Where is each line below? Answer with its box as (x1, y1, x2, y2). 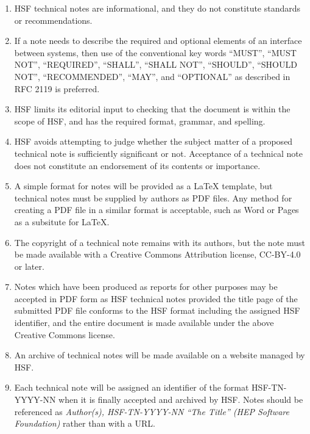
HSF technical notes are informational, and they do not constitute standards (14, 2, 301, 14)
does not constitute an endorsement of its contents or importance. (14, 159, 261, 172)
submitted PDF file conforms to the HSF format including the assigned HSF (14, 304, 300, 317)
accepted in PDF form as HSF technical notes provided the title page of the (14, 292, 298, 305)
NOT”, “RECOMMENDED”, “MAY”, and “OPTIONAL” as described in (14, 70, 291, 82)
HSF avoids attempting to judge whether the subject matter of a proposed (14, 135, 293, 148)
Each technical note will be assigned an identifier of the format (14, 381, 249, 394)
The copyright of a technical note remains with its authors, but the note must (14, 236, 305, 248)
